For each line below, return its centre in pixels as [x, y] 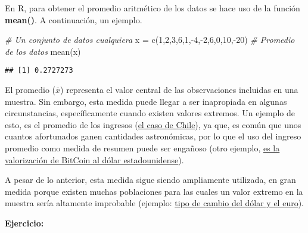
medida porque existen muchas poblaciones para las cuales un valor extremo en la [154, 191]
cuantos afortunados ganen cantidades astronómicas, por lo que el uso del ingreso [153, 136]
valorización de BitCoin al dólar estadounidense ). [94, 159]
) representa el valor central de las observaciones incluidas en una [179, 90]
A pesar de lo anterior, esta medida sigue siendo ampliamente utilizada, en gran [150, 180]
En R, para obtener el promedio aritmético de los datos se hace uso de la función [153, 8]
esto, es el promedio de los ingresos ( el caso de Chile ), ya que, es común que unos [153, 124]
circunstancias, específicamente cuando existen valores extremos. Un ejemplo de [150, 113]
